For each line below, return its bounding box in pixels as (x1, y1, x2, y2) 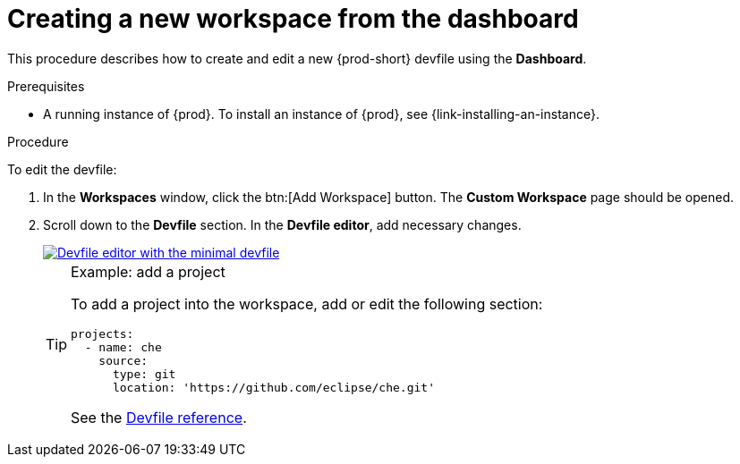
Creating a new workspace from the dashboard (7, 4, 579, 34)
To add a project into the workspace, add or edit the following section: (71, 294, 543, 313)
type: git (112, 367, 176, 381)
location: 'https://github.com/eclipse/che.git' (112, 380, 435, 394)
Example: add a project (71, 262, 225, 281)
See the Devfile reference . (71, 408, 247, 426)
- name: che (84, 340, 162, 354)
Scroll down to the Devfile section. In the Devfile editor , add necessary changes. (43, 216, 522, 232)
